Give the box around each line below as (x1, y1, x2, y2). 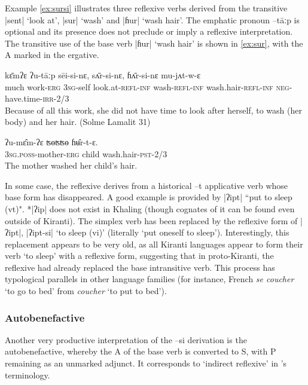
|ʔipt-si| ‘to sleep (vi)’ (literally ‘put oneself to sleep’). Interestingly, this (26, 226, 289, 239)
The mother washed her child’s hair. (5, 159, 138, 172)
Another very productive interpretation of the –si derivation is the (5, 333, 247, 346)
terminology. (5, 368, 50, 381)
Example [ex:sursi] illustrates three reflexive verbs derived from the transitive (5, 2, 288, 14)
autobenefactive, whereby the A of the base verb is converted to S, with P (5, 345, 276, 357)
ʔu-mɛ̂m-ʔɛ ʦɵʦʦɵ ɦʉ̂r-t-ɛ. (5, 135, 98, 148)
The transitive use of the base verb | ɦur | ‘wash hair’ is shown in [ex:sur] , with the (5, 36, 303, 49)
